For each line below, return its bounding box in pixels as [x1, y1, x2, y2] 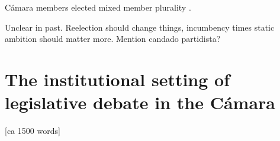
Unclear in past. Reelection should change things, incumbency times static [5, 21, 275, 33]
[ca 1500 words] [5, 124, 60, 137]
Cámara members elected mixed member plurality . [5, 1, 191, 13]
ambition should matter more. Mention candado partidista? [5, 32, 221, 45]
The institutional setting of [5, 67, 230, 91]
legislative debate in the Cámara [5, 90, 275, 114]
